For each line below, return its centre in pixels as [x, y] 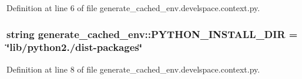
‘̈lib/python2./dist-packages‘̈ [74, 47]
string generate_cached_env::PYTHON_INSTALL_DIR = [152, 34]
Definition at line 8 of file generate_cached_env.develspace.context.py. [133, 69]
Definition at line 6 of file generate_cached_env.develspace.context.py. [133, 8]
